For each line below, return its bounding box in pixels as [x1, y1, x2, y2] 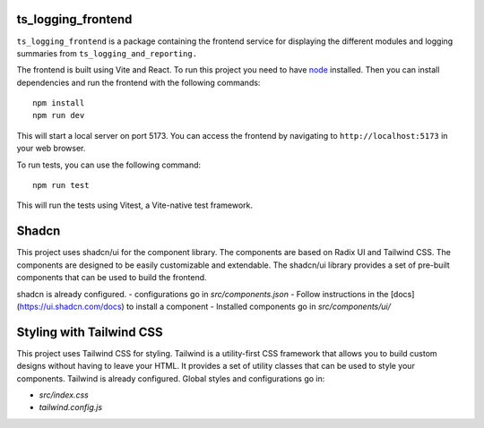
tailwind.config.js [39, 402, 103, 413]
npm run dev [32, 110, 85, 121]
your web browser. [16, 143, 86, 154]
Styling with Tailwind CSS [16, 324, 163, 339]
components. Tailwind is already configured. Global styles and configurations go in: [16, 372, 325, 384]
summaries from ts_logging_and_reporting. [16, 47, 197, 58]
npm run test [32, 180, 90, 191]
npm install [32, 98, 85, 108]
